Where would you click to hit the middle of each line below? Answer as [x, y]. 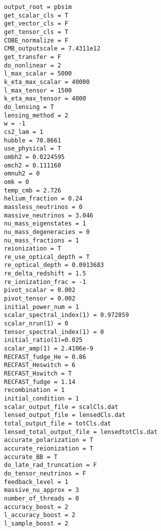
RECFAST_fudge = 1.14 [40, 382]
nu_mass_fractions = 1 [42, 240]
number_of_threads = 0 [42, 498]
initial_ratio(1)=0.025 [43, 340]
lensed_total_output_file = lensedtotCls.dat [81, 432]
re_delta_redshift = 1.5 [45, 274]
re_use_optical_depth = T [47, 257]
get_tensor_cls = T [36, 32]
